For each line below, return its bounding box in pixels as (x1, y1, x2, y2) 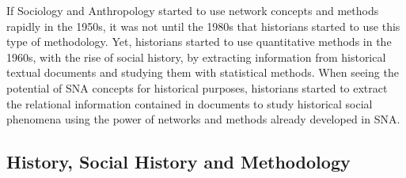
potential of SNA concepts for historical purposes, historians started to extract (6, 79, 388, 96)
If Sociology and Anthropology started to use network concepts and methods (6, 2, 379, 18)
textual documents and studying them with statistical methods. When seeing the (6, 64, 399, 81)
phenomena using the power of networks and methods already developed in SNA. (6, 111, 400, 127)
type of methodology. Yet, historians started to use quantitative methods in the (6, 33, 392, 50)
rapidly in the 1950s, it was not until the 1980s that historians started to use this (6, 17, 400, 34)
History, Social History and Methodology (6, 150, 351, 174)
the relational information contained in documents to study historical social (6, 95, 373, 112)
